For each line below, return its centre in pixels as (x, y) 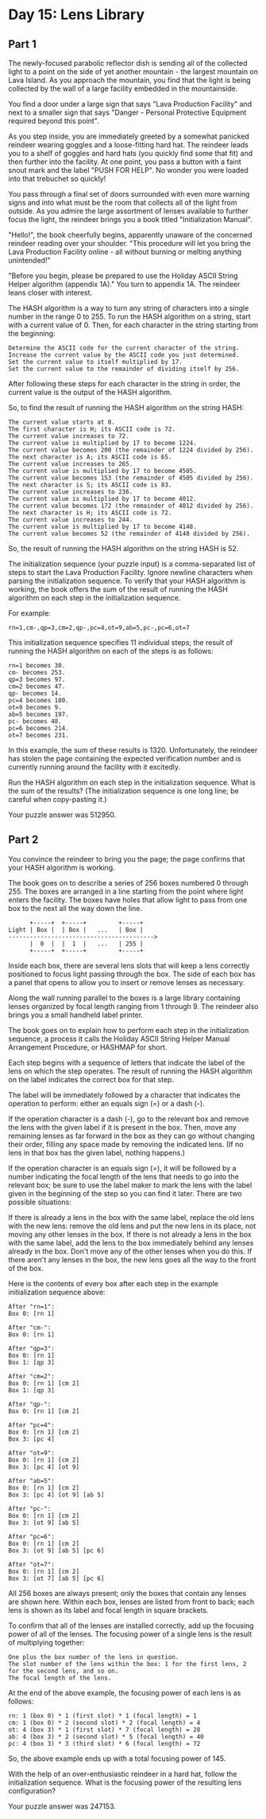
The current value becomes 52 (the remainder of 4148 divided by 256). (129, 534)
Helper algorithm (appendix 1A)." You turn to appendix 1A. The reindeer (124, 284)
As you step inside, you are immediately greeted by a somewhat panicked (129, 136)
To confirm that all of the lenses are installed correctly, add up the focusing (131, 1625)
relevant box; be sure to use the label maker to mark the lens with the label (130, 1185)
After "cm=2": (32, 1376)
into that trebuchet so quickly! (57, 178)
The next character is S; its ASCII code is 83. (90, 485)
